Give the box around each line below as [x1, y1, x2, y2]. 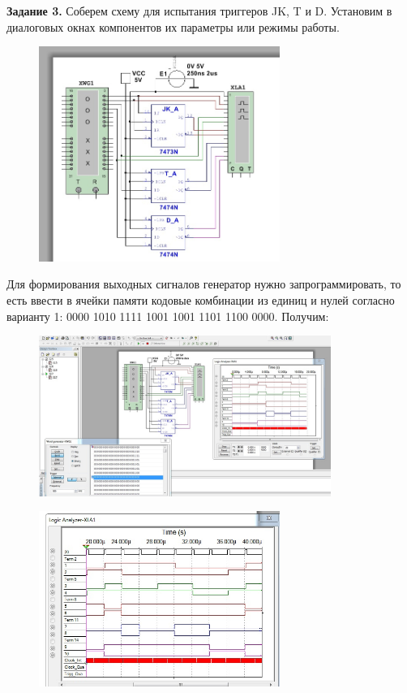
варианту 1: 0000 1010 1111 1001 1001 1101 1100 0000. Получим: [6, 307, 329, 324]
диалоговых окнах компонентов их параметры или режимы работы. [6, 18, 340, 35]
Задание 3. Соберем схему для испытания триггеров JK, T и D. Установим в [6, 2, 392, 19]
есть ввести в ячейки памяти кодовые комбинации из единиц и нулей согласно [6, 291, 395, 308]
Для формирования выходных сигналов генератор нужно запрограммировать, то [6, 275, 401, 292]
